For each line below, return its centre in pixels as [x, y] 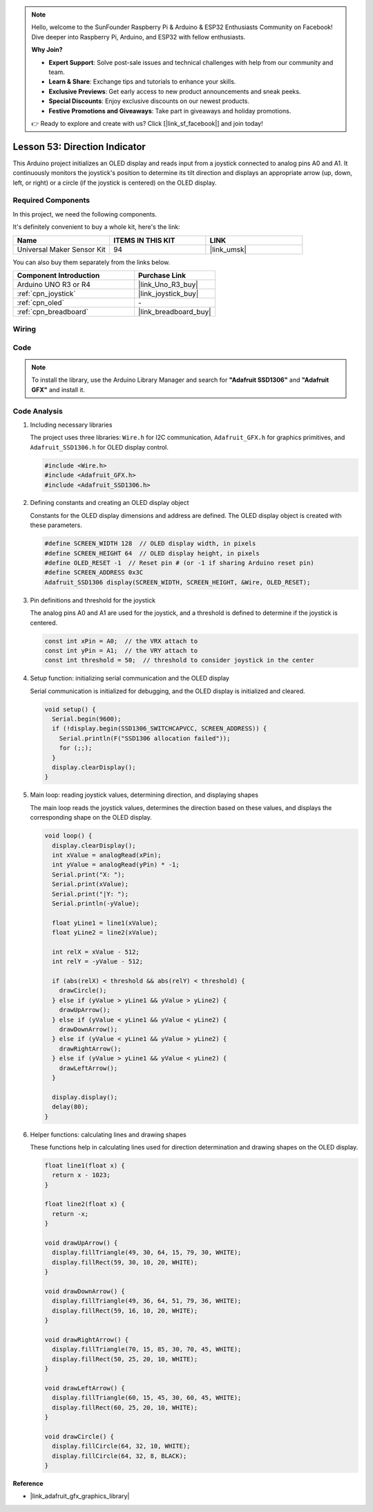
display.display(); [85, 1097]
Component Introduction [58, 275]
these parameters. [56, 525]
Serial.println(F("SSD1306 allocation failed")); [145, 738]
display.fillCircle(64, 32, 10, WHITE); [121, 1446]
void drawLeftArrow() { [85, 1388]
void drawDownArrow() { [85, 1291]
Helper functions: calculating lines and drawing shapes [108, 1134]
